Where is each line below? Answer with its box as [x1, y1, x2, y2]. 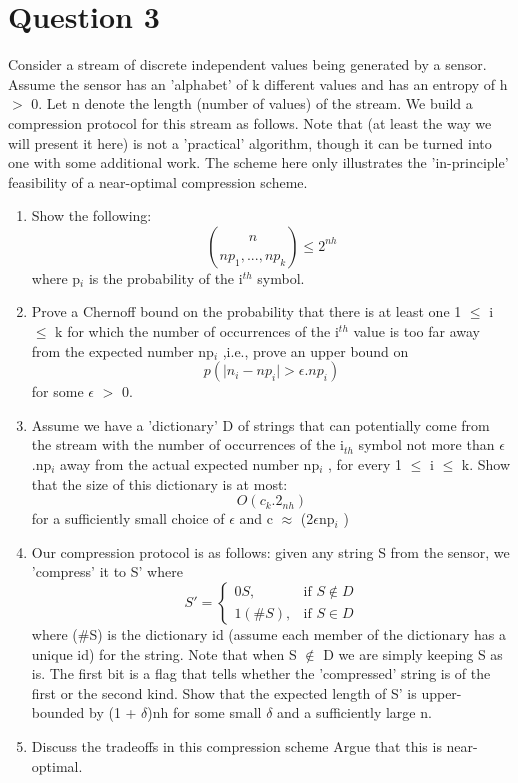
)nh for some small [147, 702, 262, 723]
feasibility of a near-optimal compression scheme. [8, 171, 308, 192]
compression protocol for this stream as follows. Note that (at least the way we [8, 112, 492, 133]
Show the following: [31, 205, 152, 226]
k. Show [461, 454, 511, 475]
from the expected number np [31, 340, 214, 361]
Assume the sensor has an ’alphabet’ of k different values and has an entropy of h [8, 73, 508, 94]
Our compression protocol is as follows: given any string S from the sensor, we [31, 541, 510, 562]
